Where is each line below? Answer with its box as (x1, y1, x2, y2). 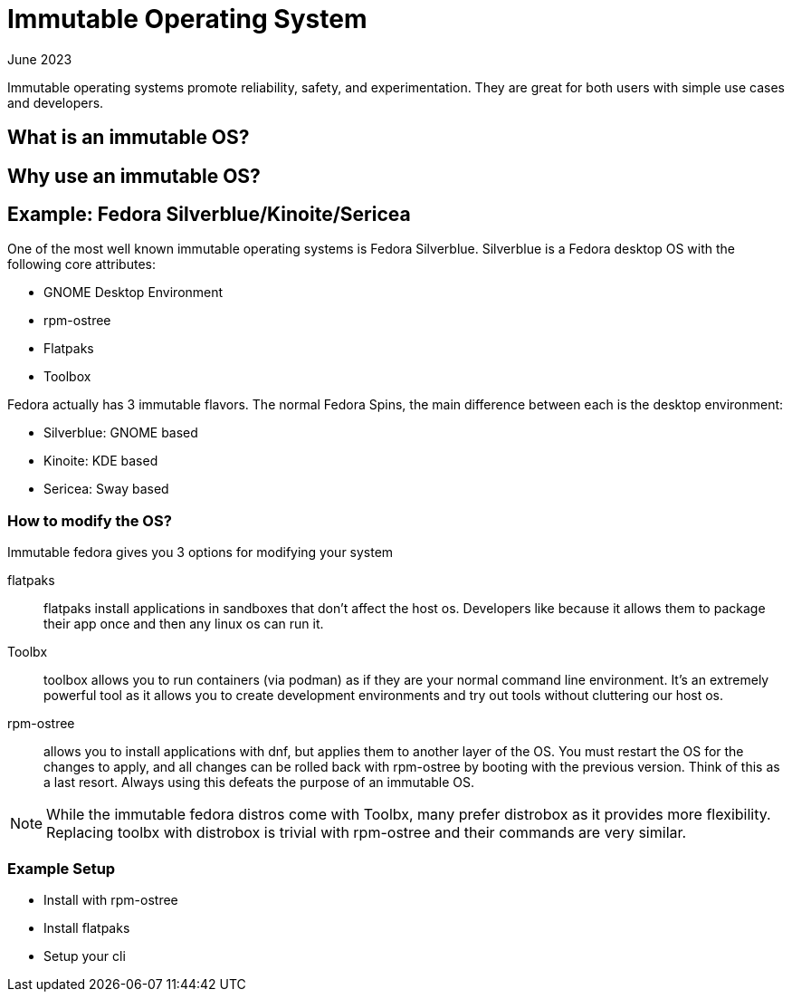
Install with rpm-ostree (43, 891, 178, 908)
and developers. (7, 94, 104, 110)
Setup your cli (43, 947, 126, 964)
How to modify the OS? (7, 511, 172, 530)
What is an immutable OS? (7, 126, 250, 149)
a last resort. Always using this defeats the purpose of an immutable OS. (43, 774, 475, 791)
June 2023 (7, 51, 72, 67)
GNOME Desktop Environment (43, 284, 224, 301)
